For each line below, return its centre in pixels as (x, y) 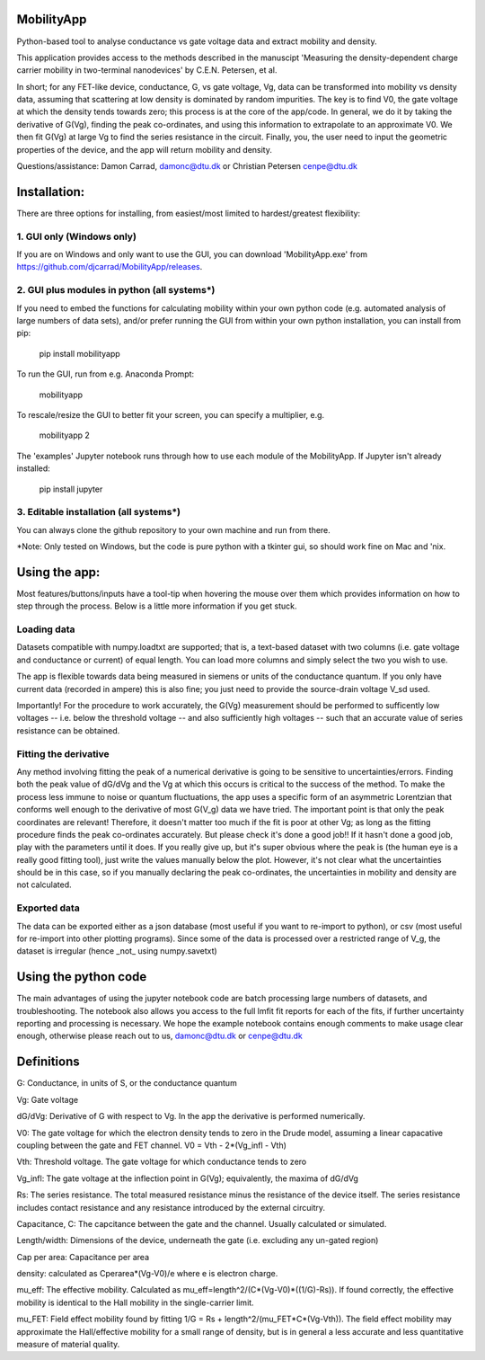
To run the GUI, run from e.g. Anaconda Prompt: (106, 374)
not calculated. (44, 884)
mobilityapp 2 (64, 435)
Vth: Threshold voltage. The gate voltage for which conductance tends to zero (162, 1162)
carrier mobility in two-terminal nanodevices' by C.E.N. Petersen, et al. (147, 70)
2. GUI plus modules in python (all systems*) (116, 290)
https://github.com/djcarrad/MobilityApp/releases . (110, 267)
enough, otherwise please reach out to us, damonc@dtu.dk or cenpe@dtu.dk (159, 1036)
